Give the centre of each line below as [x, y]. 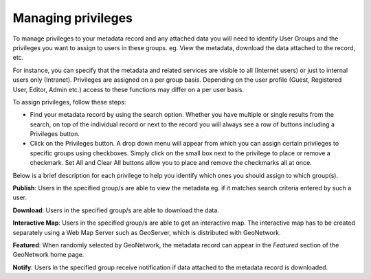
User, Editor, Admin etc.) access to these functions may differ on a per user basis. [128, 89]
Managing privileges [73, 18]
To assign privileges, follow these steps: [69, 102]
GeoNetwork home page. [48, 255]
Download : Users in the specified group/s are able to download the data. [116, 210]
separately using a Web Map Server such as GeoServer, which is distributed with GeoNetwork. [147, 232]
